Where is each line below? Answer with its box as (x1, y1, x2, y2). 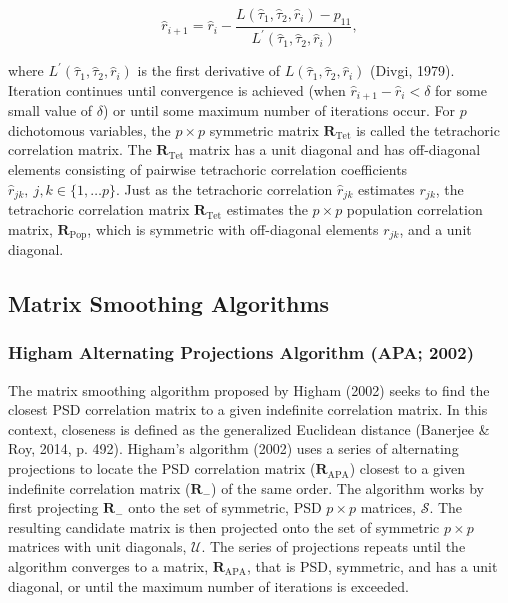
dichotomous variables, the (8, 119, 171, 140)
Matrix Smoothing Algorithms (8, 288, 330, 319)
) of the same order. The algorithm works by (211, 477, 484, 498)
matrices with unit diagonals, (8, 536, 187, 557)
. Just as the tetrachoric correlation (116, 178, 333, 199)
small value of (8, 100, 93, 121)
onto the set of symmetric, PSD (128, 497, 322, 518)
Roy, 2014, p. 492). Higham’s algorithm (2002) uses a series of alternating (8, 438, 459, 459)
